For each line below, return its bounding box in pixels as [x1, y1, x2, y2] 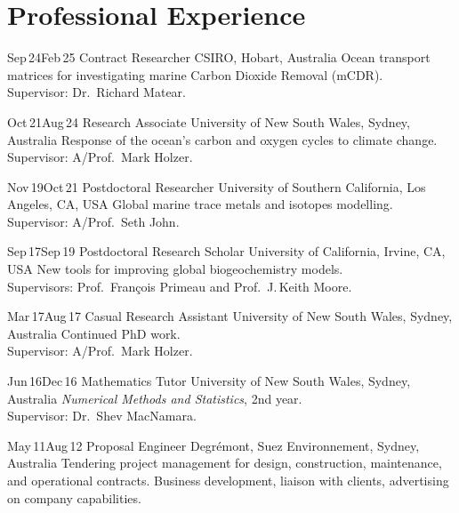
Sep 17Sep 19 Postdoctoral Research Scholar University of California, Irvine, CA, [7, 242, 446, 261]
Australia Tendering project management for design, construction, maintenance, [7, 453, 442, 472]
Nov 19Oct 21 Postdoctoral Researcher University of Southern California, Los [7, 177, 426, 196]
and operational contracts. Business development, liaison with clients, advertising [7, 471, 449, 489]
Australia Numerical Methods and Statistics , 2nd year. [7, 389, 302, 407]
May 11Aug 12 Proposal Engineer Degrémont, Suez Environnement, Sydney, [7, 436, 420, 454]
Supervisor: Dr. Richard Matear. [7, 83, 186, 101]
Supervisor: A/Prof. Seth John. [7, 212, 180, 230]
